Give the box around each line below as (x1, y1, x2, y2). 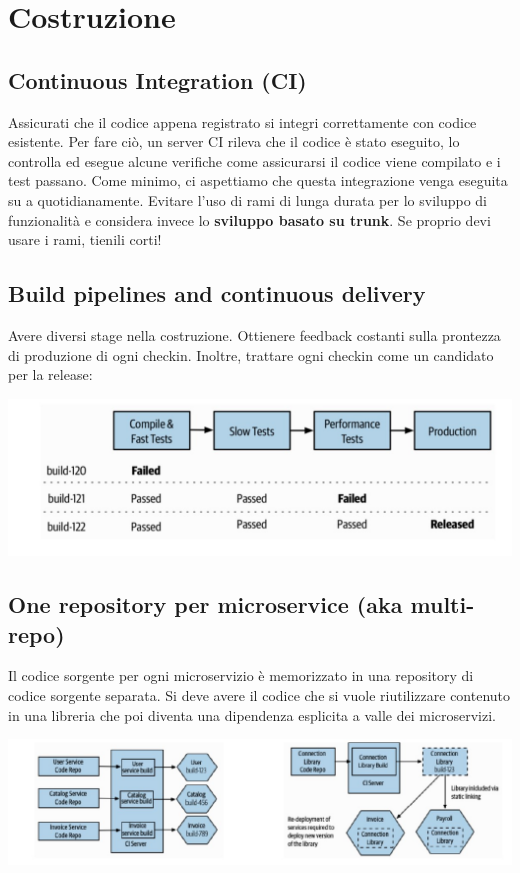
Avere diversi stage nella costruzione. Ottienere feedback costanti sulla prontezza (8, 324, 501, 345)
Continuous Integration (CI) (8, 64, 307, 95)
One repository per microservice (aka (8, 589, 403, 620)
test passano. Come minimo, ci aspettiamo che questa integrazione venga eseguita (8, 170, 508, 191)
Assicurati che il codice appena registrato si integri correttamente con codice (8, 111, 477, 132)
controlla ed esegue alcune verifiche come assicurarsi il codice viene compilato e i (8, 150, 501, 171)
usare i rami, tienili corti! (8, 229, 162, 250)
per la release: (8, 364, 93, 385)
